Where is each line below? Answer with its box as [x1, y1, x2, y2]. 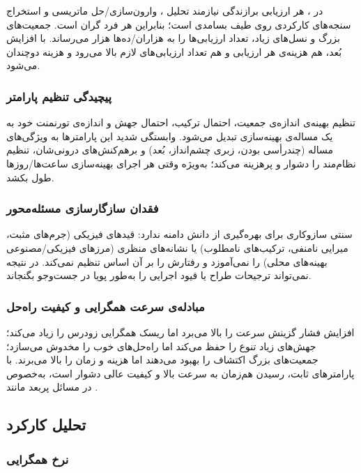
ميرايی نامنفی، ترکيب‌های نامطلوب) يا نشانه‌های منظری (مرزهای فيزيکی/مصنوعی [6, 240, 348, 255]
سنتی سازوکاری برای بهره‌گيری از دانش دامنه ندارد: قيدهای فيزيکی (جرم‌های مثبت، [6, 227, 353, 241]
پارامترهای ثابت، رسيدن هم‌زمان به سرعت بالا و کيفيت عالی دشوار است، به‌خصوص [6, 366, 355, 380]
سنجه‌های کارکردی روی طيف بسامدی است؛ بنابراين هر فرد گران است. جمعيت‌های [6, 17, 351, 31]
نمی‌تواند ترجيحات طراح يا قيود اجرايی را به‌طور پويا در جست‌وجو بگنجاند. [6, 268, 312, 283]
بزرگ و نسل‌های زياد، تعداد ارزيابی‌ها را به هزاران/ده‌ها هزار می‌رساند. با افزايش [6, 31, 340, 45]
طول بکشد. [6, 170, 54, 184]
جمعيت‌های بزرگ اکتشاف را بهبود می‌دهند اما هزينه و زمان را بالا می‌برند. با [6, 352, 318, 367]
